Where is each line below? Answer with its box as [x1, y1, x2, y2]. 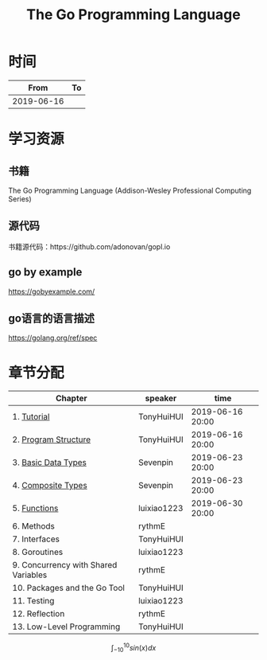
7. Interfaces [12, 533, 60, 545]
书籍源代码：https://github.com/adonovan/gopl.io [8, 241, 171, 252]
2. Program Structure [12, 434, 91, 445]
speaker [145, 392, 177, 404]
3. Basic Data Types [12, 457, 87, 468]
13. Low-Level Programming [12, 621, 121, 632]
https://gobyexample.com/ [8, 287, 95, 296]
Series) [8, 193, 32, 204]
